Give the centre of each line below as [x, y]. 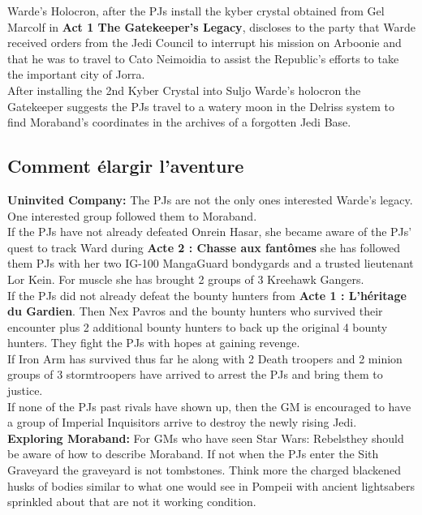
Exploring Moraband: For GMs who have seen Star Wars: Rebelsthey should [206, 438]
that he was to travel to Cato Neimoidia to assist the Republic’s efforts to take [203, 58]
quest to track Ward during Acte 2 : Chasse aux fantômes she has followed [204, 247]
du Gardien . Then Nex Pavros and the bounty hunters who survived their [195, 311]
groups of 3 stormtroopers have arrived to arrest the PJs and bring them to [195, 374]
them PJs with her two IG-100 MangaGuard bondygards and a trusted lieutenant [211, 263]
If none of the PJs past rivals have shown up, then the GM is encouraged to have [209, 406]
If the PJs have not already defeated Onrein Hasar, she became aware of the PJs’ [210, 232]
